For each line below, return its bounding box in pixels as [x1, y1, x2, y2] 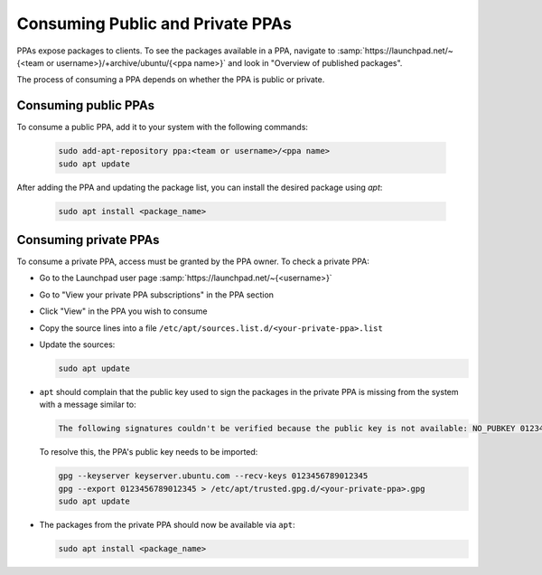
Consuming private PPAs [16, 231, 160, 248]
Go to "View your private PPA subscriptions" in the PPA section [39, 289, 275, 300]
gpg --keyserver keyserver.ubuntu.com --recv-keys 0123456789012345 [58, 471, 369, 481]
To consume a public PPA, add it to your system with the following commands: [16, 122, 309, 133]
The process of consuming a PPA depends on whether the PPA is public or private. [16, 74, 325, 85]
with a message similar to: [39, 399, 136, 410]
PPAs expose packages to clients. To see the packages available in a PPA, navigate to [16, 45, 336, 56]
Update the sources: [39, 339, 116, 350]
